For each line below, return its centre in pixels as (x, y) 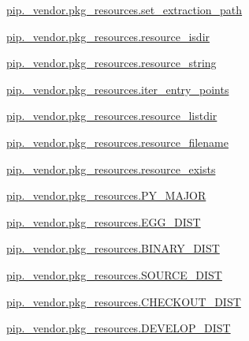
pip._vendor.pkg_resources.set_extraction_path (124, 9)
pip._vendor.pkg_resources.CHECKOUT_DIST (124, 301)
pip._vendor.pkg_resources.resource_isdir (108, 36)
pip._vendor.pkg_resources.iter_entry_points (118, 89)
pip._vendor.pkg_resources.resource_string (111, 63)
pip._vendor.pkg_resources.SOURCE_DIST (114, 274)
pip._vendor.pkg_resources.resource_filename (118, 142)
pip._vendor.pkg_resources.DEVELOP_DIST (119, 328)
